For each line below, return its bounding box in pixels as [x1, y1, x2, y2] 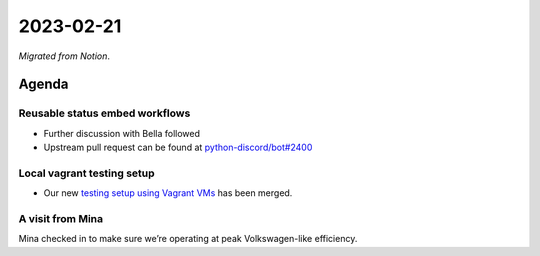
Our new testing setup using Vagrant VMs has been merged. [43, 187, 293, 199]
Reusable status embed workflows [18, 106, 191, 120]
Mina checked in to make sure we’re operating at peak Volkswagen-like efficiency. [18, 233, 358, 245]
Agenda [18, 76, 69, 93]
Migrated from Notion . [18, 50, 110, 62]
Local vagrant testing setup [18, 166, 155, 180]
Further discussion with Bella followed [43, 127, 200, 139]
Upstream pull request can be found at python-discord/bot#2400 [43, 141, 313, 154]
